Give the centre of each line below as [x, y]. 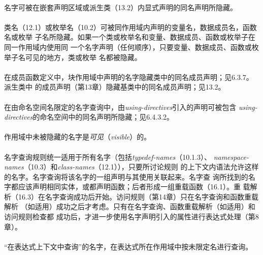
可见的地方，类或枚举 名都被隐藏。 [83, 57]
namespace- [231, 157]
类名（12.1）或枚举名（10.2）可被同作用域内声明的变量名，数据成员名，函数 [130, 27]
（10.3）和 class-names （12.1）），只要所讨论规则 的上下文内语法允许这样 [141, 167]
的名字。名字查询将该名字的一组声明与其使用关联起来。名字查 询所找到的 [126, 176]
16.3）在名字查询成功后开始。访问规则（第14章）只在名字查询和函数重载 [138, 196]
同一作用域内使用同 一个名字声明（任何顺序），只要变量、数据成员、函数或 [128, 47]
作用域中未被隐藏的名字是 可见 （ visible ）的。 [78, 137]
